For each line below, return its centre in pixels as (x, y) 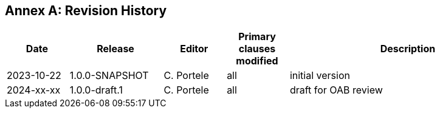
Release (115, 49)
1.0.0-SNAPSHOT (109, 76)
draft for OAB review (336, 90)
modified (257, 61)
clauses (257, 49)
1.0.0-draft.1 (96, 90)
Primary (257, 37)
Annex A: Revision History (86, 11)
